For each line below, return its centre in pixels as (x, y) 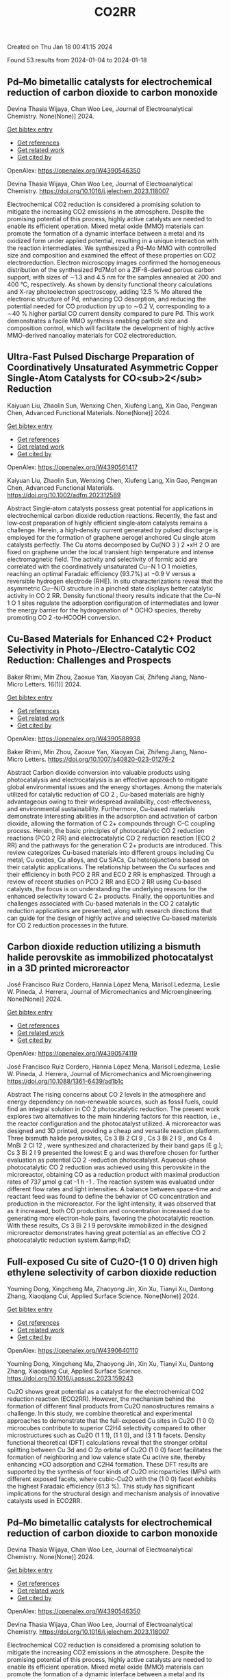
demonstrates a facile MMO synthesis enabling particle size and (98, 321)
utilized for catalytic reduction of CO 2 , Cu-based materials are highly (106, 794)
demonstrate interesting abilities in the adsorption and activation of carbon (112, 816)
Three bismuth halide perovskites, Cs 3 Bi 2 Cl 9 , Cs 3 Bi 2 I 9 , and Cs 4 (110, 1139)
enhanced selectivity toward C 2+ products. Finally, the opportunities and (111, 896)
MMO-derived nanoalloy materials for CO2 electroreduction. (92, 335)
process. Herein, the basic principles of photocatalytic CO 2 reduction (106, 830)
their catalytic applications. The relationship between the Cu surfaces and (111, 867)
